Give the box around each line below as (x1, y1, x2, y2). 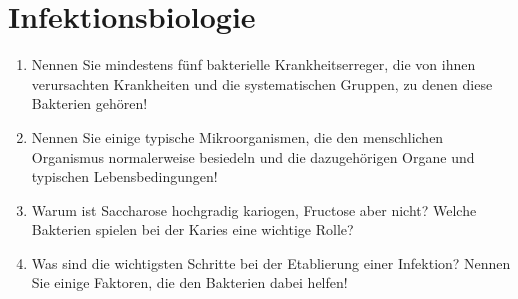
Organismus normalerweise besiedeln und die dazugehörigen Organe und (31, 146, 475, 167)
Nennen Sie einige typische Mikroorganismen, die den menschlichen (31, 126, 444, 147)
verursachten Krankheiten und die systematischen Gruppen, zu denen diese (31, 73, 493, 94)
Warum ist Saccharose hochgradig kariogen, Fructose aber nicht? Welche (31, 199, 477, 220)
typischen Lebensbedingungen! (31, 166, 218, 187)
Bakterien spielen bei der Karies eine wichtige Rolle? (31, 219, 354, 240)
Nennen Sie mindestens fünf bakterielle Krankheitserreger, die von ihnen (31, 54, 476, 75)
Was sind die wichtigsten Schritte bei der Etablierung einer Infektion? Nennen (31, 252, 511, 273)
